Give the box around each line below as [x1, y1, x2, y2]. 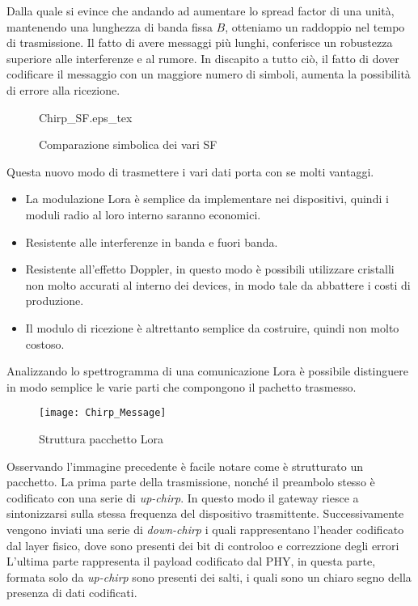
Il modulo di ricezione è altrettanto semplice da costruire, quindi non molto [25, 319, 399, 336]
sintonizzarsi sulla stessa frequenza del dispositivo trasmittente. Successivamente [6, 505, 404, 522]
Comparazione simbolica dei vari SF [39, 136, 217, 153]
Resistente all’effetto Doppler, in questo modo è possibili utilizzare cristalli [25, 261, 395, 278]
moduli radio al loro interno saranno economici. [25, 206, 261, 222]
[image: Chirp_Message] [39, 407, 167, 419]
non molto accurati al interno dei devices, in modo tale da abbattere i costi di [25, 276, 411, 293]
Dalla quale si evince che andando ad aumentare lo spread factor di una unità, [6, 2, 395, 19]
